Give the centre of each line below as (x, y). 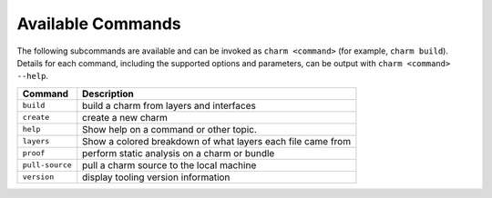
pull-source (47, 165)
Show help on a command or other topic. (169, 129)
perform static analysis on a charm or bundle (179, 153)
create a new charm (125, 117)
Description (108, 94)
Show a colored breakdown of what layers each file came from (216, 141)
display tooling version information (156, 177)
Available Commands (99, 24)
